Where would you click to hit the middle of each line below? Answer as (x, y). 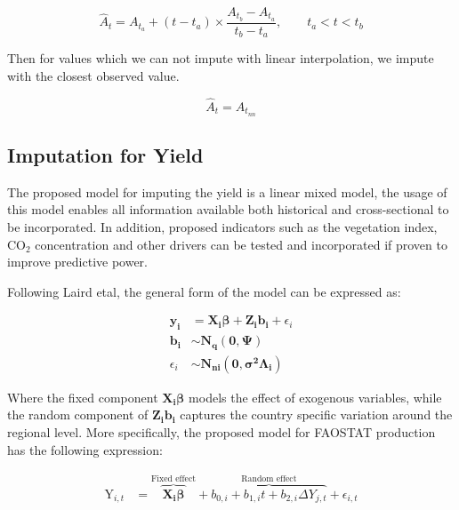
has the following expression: (85, 449)
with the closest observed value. (93, 75)
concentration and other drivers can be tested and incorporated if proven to (241, 244)
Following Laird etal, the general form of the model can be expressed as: (204, 291)
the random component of (78, 414)
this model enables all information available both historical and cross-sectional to (228, 209)
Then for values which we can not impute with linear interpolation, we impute (221, 58)
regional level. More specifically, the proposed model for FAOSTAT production (221, 431)
